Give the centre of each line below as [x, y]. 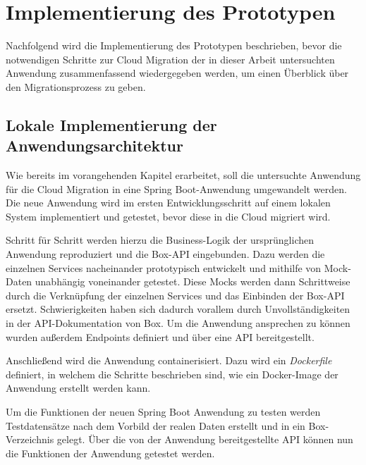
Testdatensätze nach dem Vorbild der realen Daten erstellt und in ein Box [166, 425]
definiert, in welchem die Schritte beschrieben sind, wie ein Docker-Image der [172, 374]
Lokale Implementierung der [111, 124]
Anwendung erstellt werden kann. [78, 388]
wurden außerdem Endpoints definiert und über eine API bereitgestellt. [160, 336]
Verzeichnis [30, 439]
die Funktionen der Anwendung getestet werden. [110, 453]
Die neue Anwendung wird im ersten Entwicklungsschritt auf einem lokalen [168, 203]
